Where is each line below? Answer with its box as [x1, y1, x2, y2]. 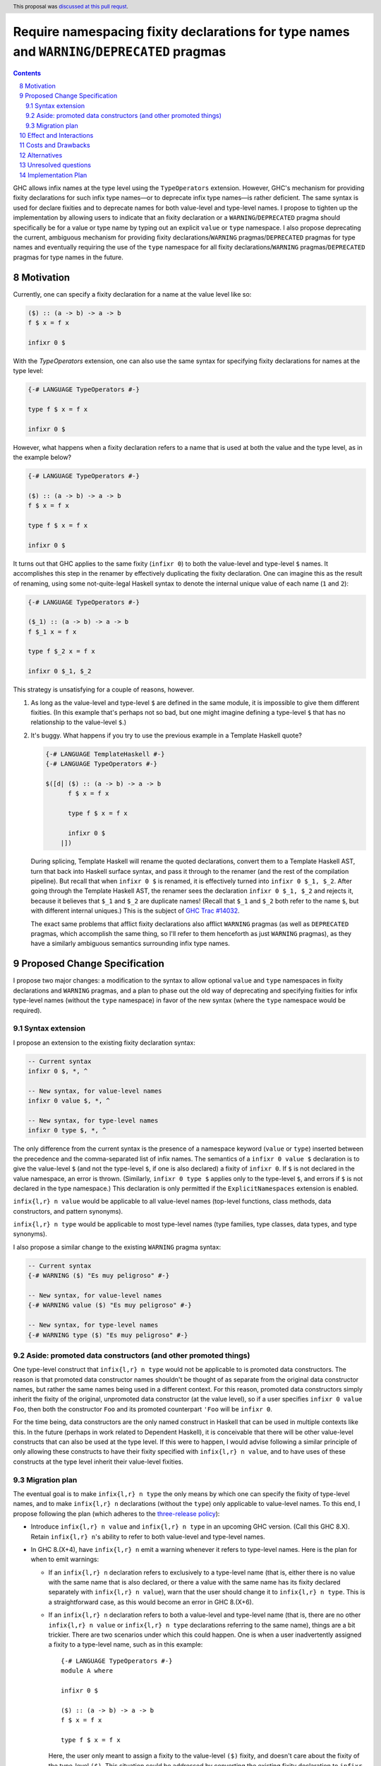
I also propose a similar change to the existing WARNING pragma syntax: [13, 1243, 222, 1251]
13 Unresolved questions [19, 161, 92, 170]
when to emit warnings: [30, 1555, 99, 1564]
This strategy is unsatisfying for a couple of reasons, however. [13, 685, 194, 694]
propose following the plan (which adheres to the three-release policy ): [13, 1509, 220, 1518]
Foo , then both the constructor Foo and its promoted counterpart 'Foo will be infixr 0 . [13, 1404, 273, 1413]
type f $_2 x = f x [28, 647, 95, 656]
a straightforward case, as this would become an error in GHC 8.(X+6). [48, 1597, 254, 1606]
